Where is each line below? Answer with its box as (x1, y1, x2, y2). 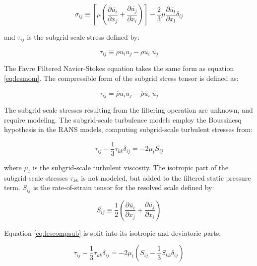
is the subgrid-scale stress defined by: (27, 32, 140, 42)
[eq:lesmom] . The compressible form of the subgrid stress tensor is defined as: (4, 72, 239, 83)
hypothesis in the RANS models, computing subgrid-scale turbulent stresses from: (4, 124, 253, 134)
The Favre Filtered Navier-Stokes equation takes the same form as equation (4, 63, 234, 73)
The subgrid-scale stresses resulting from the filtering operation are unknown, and (4, 104, 253, 115)
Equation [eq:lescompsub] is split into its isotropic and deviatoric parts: (4, 227, 221, 238)
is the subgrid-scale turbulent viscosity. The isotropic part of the (32, 162, 229, 172)
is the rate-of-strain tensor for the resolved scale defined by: (33, 182, 214, 193)
